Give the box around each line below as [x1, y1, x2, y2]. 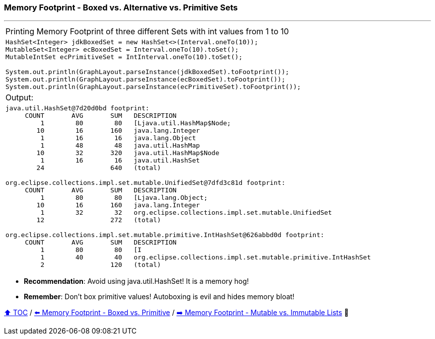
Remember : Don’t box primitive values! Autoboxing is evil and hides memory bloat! [24, 292, 294, 301]
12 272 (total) [36, 216, 161, 224]
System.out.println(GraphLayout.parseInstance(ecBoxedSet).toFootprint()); [5, 76, 286, 84]
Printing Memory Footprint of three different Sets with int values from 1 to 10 [5, 26, 289, 37]
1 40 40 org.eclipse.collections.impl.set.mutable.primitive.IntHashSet [40, 254, 371, 261]
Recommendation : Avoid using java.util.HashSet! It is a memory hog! [24, 277, 249, 286]
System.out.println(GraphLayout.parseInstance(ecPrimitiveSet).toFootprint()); [5, 83, 301, 91]
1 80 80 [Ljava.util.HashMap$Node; [40, 119, 231, 127]
